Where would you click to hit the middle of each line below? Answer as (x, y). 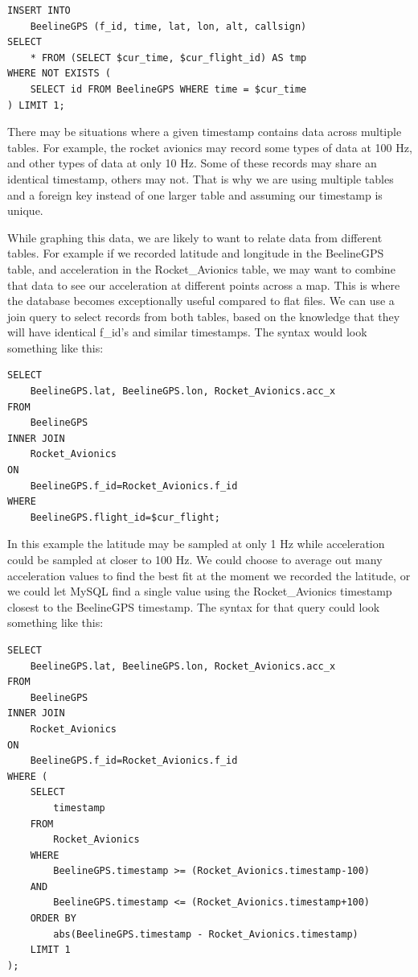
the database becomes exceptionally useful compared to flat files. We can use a (201, 301)
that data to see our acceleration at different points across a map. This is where (204, 284)
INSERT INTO (39, 10)
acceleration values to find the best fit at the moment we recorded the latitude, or (209, 575)
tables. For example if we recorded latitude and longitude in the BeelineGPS (196, 253)
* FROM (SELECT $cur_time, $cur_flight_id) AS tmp (168, 58)
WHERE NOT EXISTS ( (59, 74)
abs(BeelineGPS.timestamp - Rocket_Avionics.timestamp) (206, 934)
